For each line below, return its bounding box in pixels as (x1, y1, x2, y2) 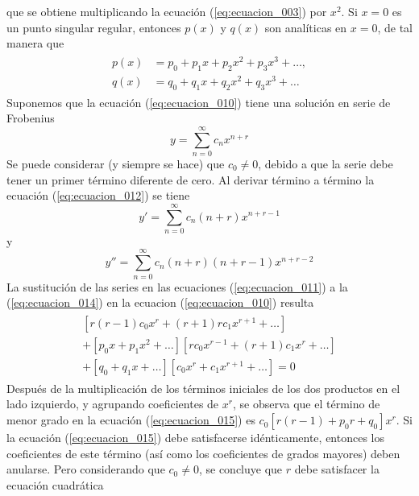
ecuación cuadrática (6, 476, 104, 493)
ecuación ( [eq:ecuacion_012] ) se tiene (6, 187, 190, 204)
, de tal (377, 19, 413, 35)
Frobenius (6, 110, 55, 126)
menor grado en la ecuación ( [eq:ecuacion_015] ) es (6, 411, 255, 428)
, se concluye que (198, 461, 283, 477)
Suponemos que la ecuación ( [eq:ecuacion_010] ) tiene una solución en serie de (6, 93, 391, 110)
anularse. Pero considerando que (6, 461, 165, 477)
